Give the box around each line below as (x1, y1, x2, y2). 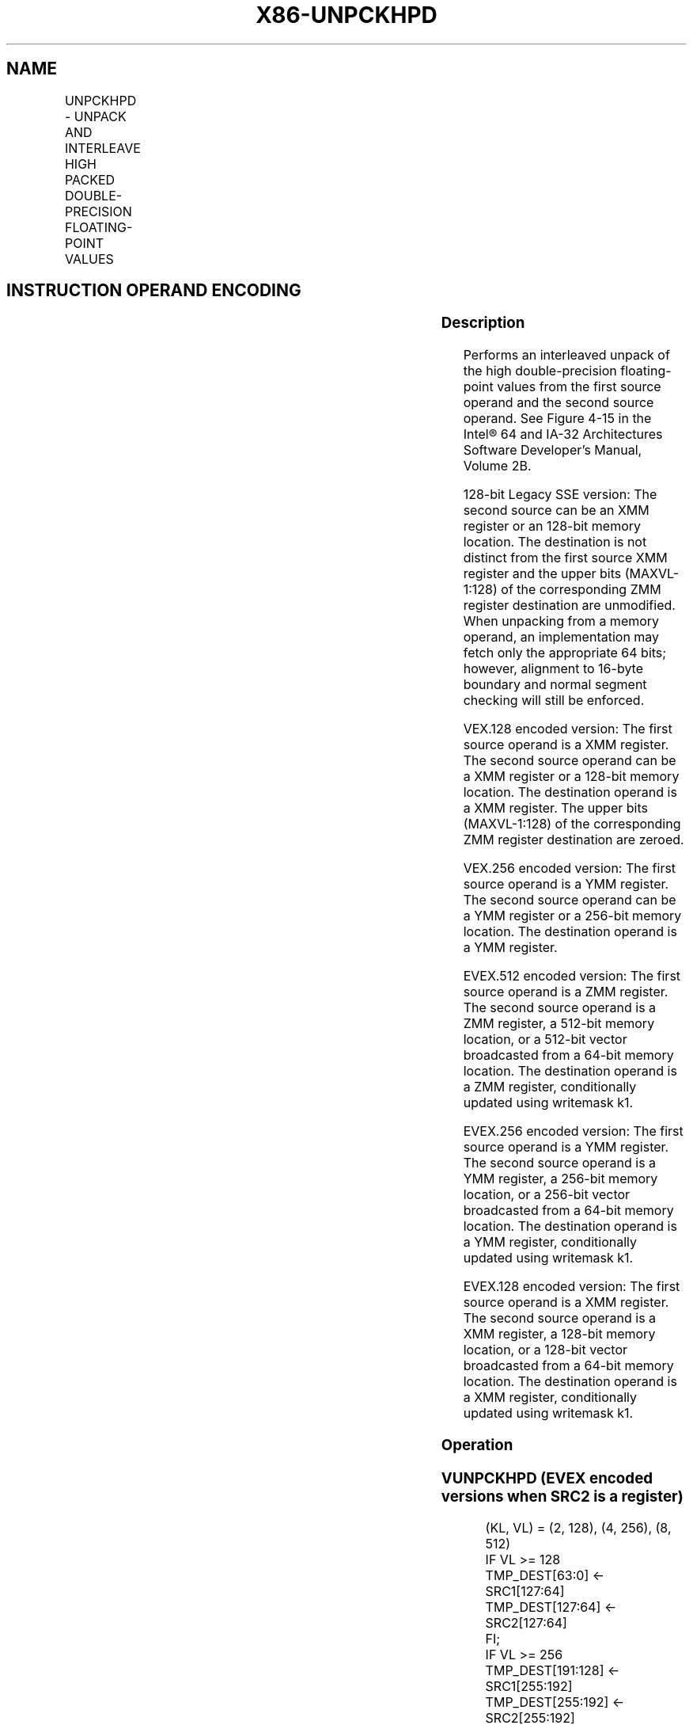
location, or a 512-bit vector (463, 1031, 627, 1048)
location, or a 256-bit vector (463, 1186, 631, 1203)
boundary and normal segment (463, 676, 647, 693)
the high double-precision (463, 363, 617, 379)
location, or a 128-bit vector (463, 1342, 628, 1358)
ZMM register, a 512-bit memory (463, 1015, 655, 1032)
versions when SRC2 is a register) (441, 1487, 684, 1506)
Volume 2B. (463, 458, 532, 474)
